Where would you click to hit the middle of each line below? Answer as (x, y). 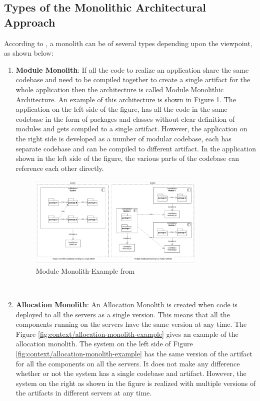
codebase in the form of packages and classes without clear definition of (125, 119)
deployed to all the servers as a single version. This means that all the (123, 314)
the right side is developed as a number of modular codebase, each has (123, 138)
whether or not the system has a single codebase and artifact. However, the (131, 373)
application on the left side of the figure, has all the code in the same (121, 109)
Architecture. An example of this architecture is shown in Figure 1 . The (126, 99)
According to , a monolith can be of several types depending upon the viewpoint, (128, 43)
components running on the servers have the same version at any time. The (131, 324)
